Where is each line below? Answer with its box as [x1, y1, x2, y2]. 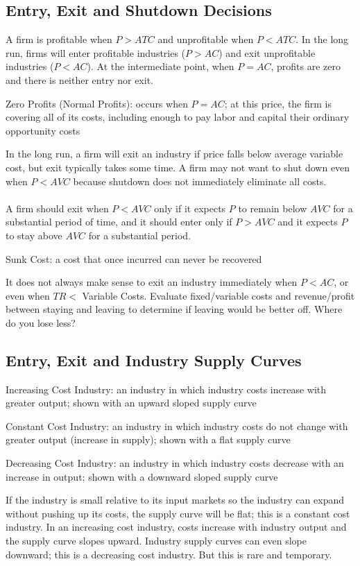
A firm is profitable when [6, 32, 112, 46]
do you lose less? [6, 315, 76, 329]
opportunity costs [6, 123, 80, 137]
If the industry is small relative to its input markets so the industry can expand [6, 492, 344, 507]
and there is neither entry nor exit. [6, 72, 153, 87]
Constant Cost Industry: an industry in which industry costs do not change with [6, 418, 348, 433]
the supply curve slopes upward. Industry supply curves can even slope [6, 533, 307, 548]
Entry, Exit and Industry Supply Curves [6, 349, 302, 370]
